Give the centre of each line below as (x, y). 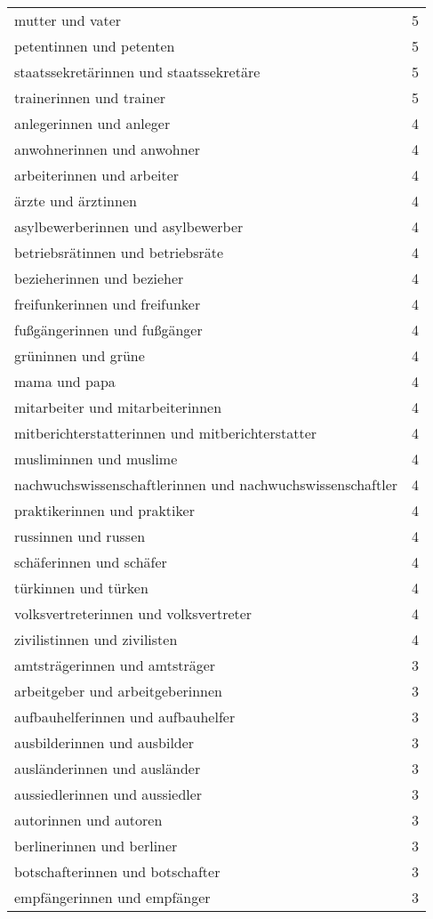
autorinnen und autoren (88, 820)
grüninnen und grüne (80, 355)
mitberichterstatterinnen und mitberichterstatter (166, 433)
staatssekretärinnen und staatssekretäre (137, 72)
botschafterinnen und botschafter (117, 871)
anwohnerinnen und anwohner (108, 149)
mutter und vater (68, 20)
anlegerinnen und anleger (92, 123)
